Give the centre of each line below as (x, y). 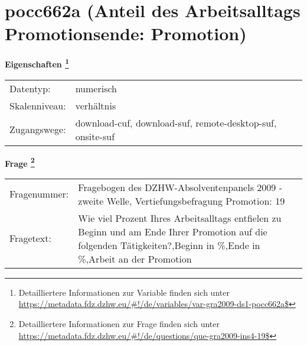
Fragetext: (30, 238)
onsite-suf (95, 136)
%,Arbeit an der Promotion (135, 258)
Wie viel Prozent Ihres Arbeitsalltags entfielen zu (180, 218)
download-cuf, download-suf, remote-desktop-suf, (176, 122)
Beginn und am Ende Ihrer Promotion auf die (173, 231)
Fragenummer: (39, 194)
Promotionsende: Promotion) (126, 33)
